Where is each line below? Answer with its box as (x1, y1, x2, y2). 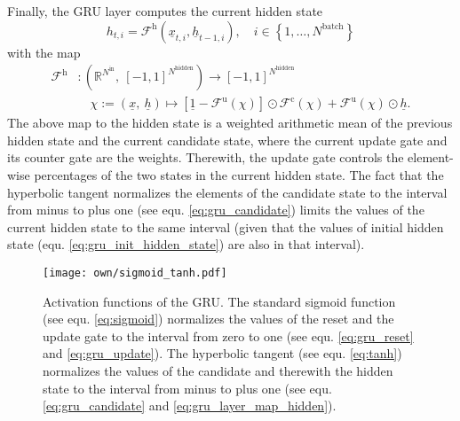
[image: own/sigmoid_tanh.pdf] (43, 267, 227, 279)
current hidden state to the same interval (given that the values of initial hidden (7, 217, 444, 236)
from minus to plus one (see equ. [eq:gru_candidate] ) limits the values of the (7, 200, 424, 219)
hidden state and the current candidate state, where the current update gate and (7, 130, 448, 149)
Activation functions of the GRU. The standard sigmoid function (43, 292, 396, 310)
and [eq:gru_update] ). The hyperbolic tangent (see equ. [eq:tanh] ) (43, 344, 402, 363)
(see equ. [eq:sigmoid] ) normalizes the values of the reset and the (43, 309, 394, 328)
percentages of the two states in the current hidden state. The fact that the (34, 166, 444, 184)
